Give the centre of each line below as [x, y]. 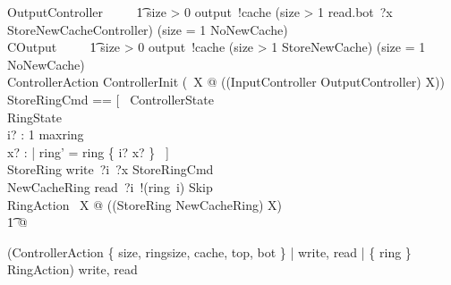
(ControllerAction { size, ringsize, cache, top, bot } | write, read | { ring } [209, 251]
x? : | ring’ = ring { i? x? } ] [88, 151]
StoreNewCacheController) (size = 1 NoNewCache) [148, 29]
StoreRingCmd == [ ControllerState [111, 99]
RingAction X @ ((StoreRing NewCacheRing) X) [145, 204]
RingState [34, 117]
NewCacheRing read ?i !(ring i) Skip [110, 186]
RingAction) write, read [72, 269]
